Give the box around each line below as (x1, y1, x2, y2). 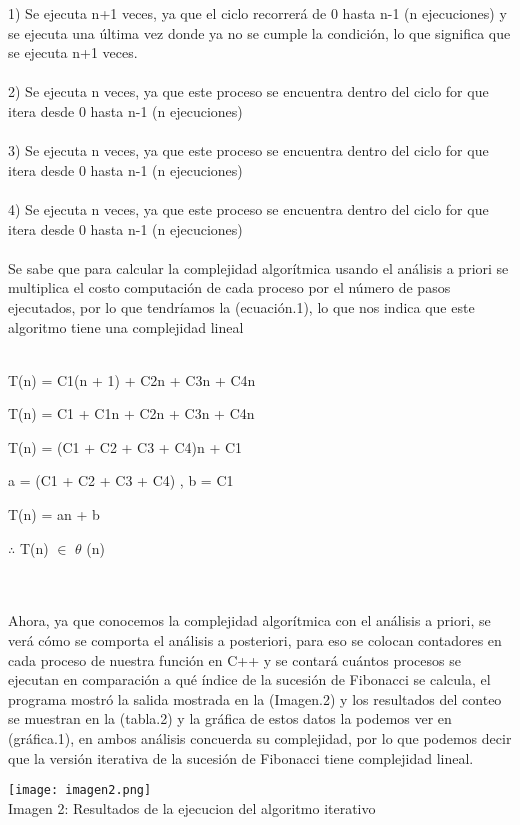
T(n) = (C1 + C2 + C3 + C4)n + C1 (8, 436, 243, 457)
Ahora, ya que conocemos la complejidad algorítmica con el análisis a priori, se (8, 610, 491, 631)
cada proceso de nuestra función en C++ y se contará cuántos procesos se (8, 649, 461, 670)
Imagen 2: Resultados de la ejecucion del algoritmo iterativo (8, 797, 376, 818)
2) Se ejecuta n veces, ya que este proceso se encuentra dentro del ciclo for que (8, 81, 489, 102)
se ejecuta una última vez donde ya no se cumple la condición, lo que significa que (8, 22, 511, 43)
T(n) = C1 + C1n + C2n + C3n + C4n (8, 403, 255, 424)
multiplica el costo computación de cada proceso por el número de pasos (8, 277, 451, 298)
